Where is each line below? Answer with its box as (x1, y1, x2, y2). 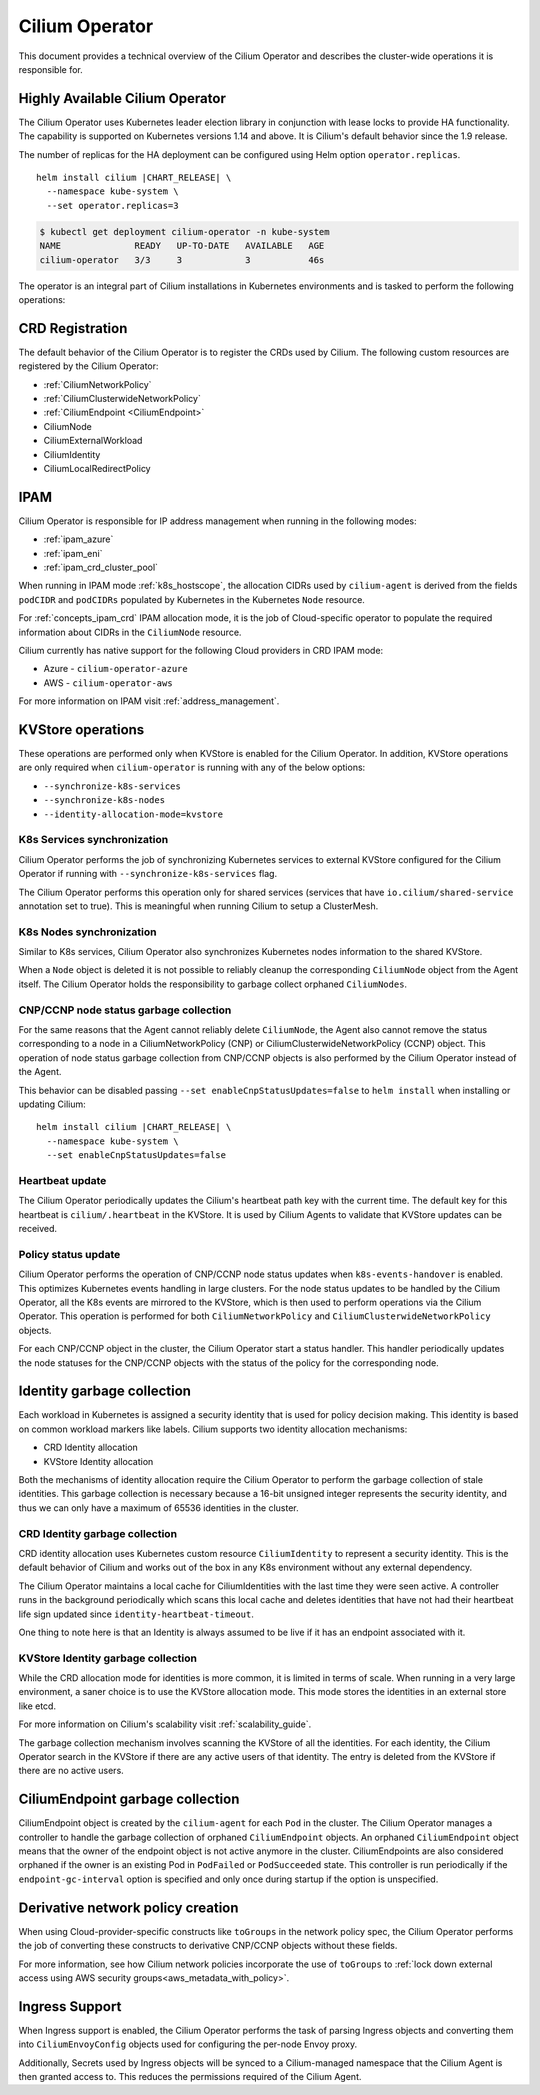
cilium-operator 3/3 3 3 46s (39, 254, 325, 265)
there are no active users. (18, 1765, 124, 1777)
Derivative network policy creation (18, 1899, 239, 1916)
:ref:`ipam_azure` (43, 533, 114, 545)
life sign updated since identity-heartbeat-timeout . (18, 1608, 254, 1620)
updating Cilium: (18, 1098, 87, 1110)
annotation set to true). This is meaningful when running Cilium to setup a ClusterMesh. (18, 900, 379, 912)
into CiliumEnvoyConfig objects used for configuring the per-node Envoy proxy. (18, 2038, 358, 2050)
